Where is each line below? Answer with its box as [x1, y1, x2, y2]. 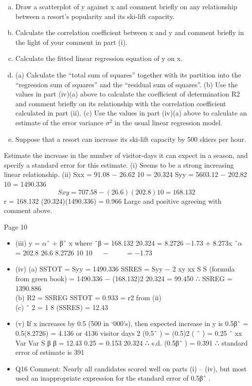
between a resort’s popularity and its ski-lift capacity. [15, 11, 175, 21]
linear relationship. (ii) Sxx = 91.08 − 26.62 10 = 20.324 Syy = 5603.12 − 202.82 [4, 169, 247, 179]
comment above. [4, 205, 53, 215]
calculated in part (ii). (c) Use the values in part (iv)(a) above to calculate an [15, 108, 247, 118]
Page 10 [4, 221, 28, 232]
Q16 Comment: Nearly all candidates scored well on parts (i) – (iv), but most [15, 363, 247, 373]
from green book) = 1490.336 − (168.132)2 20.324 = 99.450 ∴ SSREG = [15, 273, 233, 284]
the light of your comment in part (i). [15, 37, 127, 47]
